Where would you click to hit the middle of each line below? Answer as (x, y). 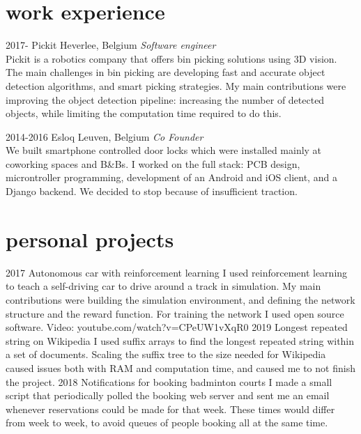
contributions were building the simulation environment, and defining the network (180, 299)
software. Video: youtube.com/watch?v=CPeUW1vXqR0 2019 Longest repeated (177, 327)
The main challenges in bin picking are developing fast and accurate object (166, 72)
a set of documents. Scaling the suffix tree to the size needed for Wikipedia (166, 354)
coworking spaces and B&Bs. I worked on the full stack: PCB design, (153, 163)
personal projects (90, 239)
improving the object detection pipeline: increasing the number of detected (165, 99)
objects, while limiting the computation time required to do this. (144, 113)
